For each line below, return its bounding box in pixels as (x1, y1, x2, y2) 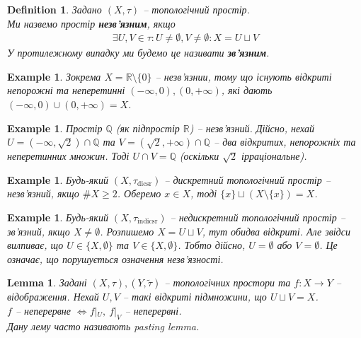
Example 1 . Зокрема (7, 69, 101, 83)
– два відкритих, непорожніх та (213, 134, 356, 149)
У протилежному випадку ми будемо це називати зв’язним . (7, 45, 270, 60)
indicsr (137, 218, 158, 226)
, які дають (221, 83, 273, 98)
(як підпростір (115, 120, 180, 135)
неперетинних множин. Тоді (7, 148, 130, 163)
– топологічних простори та (164, 275, 291, 290)
